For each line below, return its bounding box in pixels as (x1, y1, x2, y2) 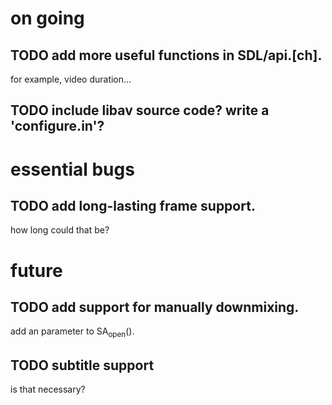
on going (10, 7, 85, 30)
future (10, 259, 63, 282)
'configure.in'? (10, 118, 105, 135)
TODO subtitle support (10, 357, 155, 374)
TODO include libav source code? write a (10, 102, 270, 119)
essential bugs (10, 158, 135, 181)
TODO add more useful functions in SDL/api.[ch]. (10, 47, 323, 64)
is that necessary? (10, 383, 86, 395)
